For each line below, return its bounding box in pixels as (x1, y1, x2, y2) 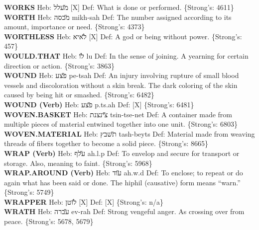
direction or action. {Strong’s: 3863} (4, 60, 115, 71)
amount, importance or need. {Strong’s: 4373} (4, 21, 145, 32)
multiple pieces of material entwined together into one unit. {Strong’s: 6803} (4, 119, 238, 129)
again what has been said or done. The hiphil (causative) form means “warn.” (4, 177, 241, 187)
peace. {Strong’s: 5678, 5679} (4, 216, 94, 227)
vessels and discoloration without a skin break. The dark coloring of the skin (4, 79, 238, 90)
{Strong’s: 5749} (4, 187, 54, 197)
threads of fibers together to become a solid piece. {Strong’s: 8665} (4, 138, 208, 149)
